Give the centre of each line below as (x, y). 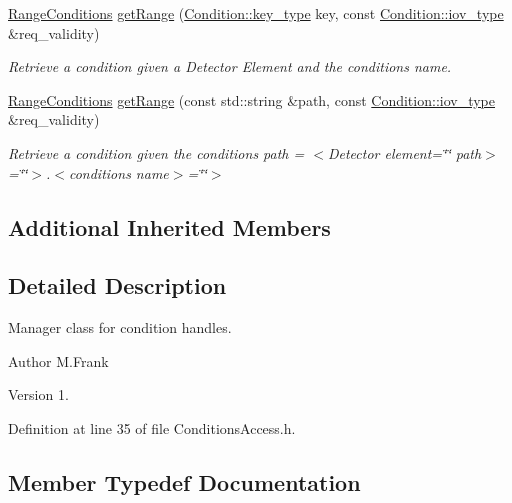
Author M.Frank (58, 360)
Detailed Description (117, 285)
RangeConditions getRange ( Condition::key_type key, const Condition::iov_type (256, 13)
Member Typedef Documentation (184, 481)
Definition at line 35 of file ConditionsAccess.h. (152, 427)
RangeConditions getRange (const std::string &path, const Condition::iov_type (252, 99)
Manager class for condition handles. (120, 327)
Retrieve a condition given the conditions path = (156, 152)
